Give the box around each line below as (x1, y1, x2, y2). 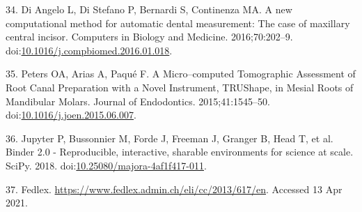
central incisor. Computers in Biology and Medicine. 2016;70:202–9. (6, 29, 293, 44)
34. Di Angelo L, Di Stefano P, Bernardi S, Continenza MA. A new (6, 2, 292, 16)
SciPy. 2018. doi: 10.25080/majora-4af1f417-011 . (6, 158, 207, 172)
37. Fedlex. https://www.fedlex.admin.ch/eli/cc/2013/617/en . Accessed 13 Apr (6, 181, 343, 196)
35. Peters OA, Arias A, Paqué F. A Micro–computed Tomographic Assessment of (6, 66, 356, 81)
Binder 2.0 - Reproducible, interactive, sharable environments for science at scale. (6, 144, 354, 159)
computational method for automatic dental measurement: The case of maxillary (6, 15, 350, 30)
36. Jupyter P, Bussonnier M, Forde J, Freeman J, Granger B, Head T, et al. (6, 130, 333, 145)
